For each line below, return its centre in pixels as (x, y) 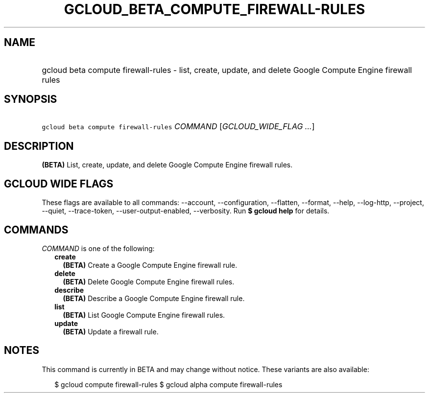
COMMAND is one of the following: (98, 248)
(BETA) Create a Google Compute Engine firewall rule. (150, 265)
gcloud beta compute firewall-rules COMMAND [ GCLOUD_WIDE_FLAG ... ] (178, 127)
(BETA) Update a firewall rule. (111, 331)
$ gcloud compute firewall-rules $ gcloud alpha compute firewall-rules (168, 384)
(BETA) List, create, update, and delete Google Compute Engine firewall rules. (167, 165)
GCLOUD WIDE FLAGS (59, 184)
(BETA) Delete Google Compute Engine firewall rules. (149, 281)
